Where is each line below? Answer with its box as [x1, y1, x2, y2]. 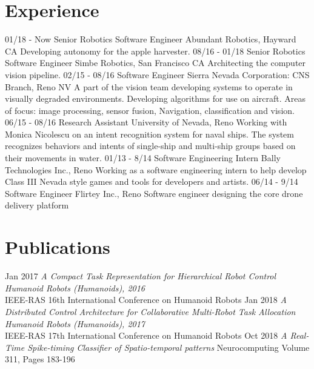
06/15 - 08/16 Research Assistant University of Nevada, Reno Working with [5, 116, 287, 128]
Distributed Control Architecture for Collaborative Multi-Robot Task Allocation [5, 305, 296, 317]
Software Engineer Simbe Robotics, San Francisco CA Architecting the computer [5, 56, 306, 69]
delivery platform [5, 199, 69, 211]
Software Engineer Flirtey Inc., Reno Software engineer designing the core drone [5, 187, 303, 199]
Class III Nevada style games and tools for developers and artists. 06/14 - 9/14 [5, 175, 298, 188]
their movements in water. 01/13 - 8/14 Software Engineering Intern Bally [5, 151, 281, 164]
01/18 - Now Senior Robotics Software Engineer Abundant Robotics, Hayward [5, 33, 296, 45]
